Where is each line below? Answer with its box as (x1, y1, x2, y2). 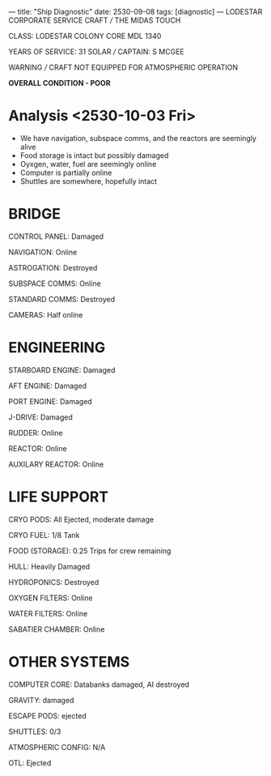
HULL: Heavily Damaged (8, 561, 91, 571)
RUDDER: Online (8, 428, 63, 437)
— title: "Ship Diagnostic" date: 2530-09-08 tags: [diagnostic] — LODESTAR (8, 7, 263, 16)
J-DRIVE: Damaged (8, 412, 73, 422)
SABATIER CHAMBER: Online (8, 624, 105, 634)
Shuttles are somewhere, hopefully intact (19, 176, 158, 185)
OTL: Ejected (8, 757, 52, 768)
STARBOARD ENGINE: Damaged (8, 365, 116, 375)
